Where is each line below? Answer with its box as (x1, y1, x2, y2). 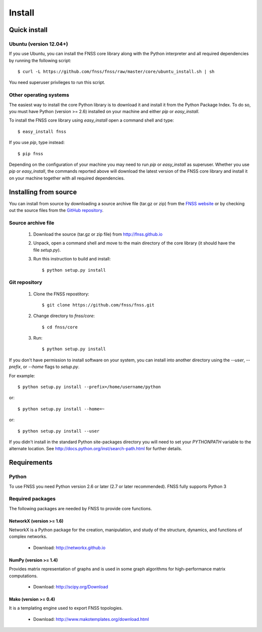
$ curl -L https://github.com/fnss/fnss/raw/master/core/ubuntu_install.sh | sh (17, 69, 215, 75)
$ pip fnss (17, 151, 44, 156)
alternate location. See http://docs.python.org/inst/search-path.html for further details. (9, 446, 182, 452)
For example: (9, 373, 35, 378)
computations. (9, 573, 38, 579)
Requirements (9, 458, 53, 467)
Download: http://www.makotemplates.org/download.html (33, 616, 149, 622)
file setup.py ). (33, 247, 61, 253)
